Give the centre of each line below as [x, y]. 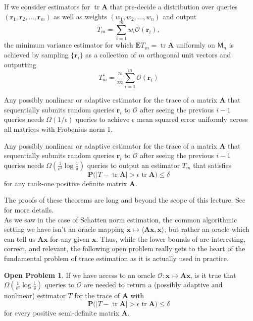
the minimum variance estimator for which [69, 45]
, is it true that [213, 275]
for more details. [29, 209]
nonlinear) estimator [35, 295]
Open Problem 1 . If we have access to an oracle [80, 275]
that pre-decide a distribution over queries [174, 6]
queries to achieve [102, 119]
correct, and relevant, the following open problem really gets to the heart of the [125, 248]
